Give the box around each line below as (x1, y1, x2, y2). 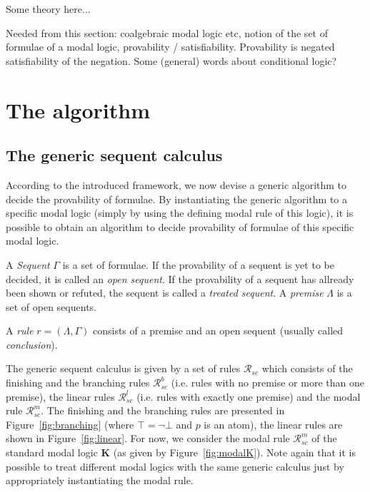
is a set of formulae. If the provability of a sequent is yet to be (62, 257, 334, 272)
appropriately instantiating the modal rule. (6, 473, 194, 488)
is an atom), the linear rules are (204, 416, 343, 431)
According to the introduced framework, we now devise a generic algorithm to (6, 177, 347, 192)
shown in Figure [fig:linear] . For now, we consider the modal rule (6, 431, 290, 446)
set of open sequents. (6, 299, 96, 314)
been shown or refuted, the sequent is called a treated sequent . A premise (6, 285, 324, 300)
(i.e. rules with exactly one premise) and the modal (136, 389, 361, 404)
